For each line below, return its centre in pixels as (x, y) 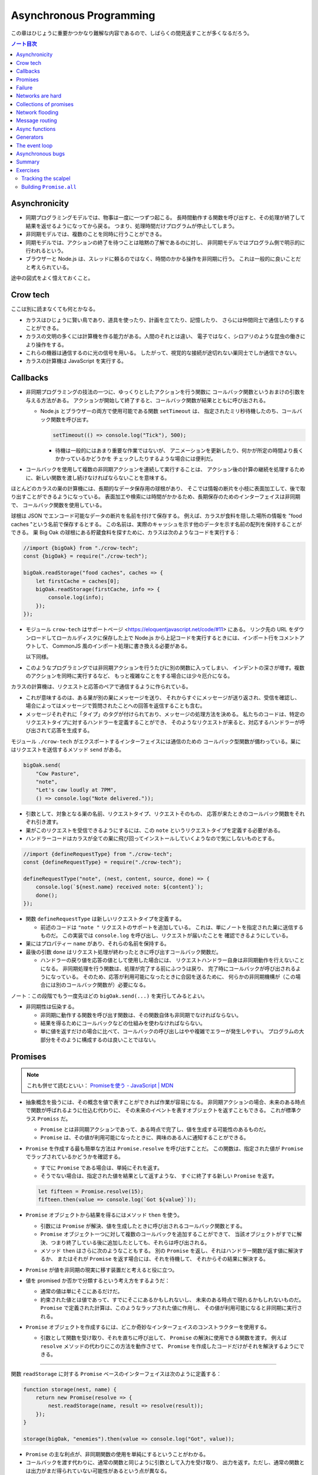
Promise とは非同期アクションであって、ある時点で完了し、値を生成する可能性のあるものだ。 (155, 1129)
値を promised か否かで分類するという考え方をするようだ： (98, 1281)
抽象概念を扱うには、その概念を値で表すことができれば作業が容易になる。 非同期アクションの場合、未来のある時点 (165, 1102)
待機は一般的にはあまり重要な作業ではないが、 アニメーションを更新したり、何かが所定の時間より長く (179, 450)
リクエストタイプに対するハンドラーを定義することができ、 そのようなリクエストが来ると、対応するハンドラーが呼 (165, 722)
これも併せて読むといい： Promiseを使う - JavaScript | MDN (100, 1086)
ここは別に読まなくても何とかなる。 (54, 309)
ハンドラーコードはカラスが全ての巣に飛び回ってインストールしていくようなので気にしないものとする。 (152, 838)
